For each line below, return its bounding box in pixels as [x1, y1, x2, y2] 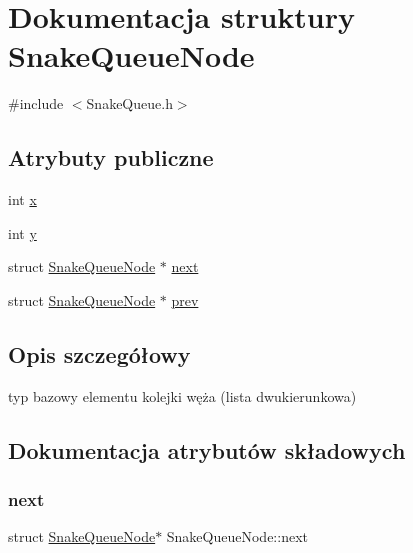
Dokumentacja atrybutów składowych [8, 434, 406, 465]
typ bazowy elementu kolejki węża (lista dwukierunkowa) [8, 385, 357, 406]
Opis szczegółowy [8, 338, 191, 369]
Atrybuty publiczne [8, 142, 214, 173]
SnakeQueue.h [86, 93, 173, 114]
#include [8, 93, 64, 114]
